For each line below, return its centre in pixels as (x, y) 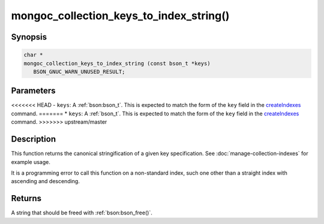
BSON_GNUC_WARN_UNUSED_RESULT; (79, 71)
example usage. (31, 162)
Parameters (33, 91)
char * (33, 55)
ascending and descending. (46, 181)
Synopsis (29, 37)
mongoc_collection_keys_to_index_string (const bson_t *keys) (117, 63)
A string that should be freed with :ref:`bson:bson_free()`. (82, 213)
